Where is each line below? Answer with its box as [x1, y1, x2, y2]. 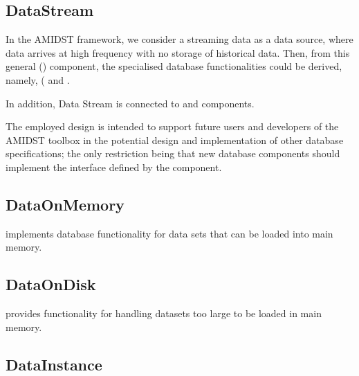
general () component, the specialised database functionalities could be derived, [6, 59, 342, 73]
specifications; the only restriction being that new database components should [6, 146, 340, 161]
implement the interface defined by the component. [6, 159, 222, 174]
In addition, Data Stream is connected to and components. [6, 96, 255, 110]
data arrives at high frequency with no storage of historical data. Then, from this [6, 45, 350, 60]
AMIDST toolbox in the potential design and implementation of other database [6, 132, 344, 147]
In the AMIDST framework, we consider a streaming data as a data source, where [6, 32, 353, 46]
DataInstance [6, 353, 102, 375]
